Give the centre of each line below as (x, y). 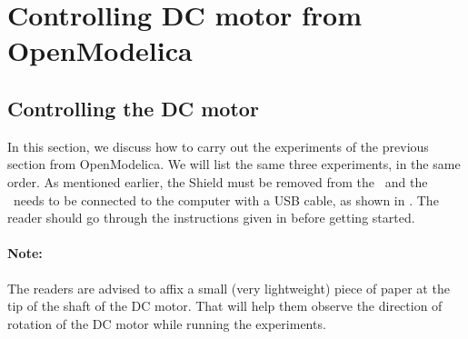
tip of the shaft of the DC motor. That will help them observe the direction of (225, 306)
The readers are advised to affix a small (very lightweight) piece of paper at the (229, 288)
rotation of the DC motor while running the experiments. (167, 323)
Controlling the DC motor (133, 108)
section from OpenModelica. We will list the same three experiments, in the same (234, 164)
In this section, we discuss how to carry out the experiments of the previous (218, 146)
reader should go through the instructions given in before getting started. (211, 218)
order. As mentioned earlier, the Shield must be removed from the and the (218, 181)
